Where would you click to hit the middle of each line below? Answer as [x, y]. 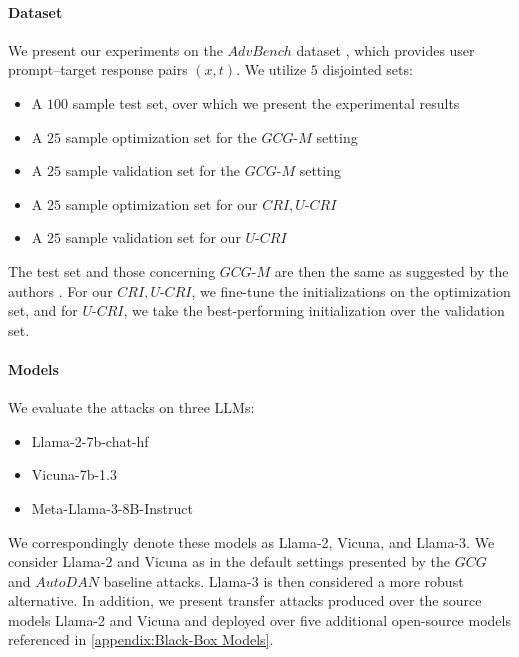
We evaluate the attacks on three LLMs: [131, 407]
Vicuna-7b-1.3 [74, 474]
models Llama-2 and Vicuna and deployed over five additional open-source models [259, 619]
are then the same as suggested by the [391, 270]
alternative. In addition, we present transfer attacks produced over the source [245, 600]
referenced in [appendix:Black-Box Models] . [141, 639]
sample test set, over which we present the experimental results [266, 102]
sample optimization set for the [161, 136]
